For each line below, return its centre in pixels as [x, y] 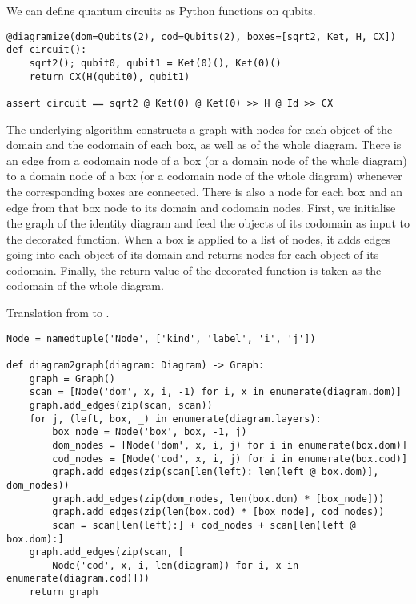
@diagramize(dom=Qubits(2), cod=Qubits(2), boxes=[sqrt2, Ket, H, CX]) [201, 36]
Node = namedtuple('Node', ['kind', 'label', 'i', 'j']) [161, 338]
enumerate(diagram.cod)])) [78, 579]
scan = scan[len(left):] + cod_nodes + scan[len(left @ [204, 525]
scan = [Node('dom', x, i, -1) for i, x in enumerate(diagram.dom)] [215, 392]
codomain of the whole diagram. [85, 286]
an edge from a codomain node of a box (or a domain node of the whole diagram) [207, 160]
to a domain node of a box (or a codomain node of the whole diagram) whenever [204, 176]
